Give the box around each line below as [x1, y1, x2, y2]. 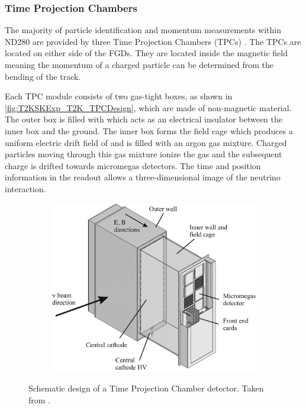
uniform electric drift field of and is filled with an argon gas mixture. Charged [5, 136, 287, 148]
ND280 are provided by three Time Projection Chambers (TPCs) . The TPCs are [5, 35, 301, 47]
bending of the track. [5, 70, 81, 82]
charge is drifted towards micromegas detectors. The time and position [5, 159, 261, 171]
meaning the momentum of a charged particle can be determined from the [5, 59, 273, 70]
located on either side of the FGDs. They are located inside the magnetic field [5, 47, 288, 59]
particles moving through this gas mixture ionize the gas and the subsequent [5, 148, 282, 160]
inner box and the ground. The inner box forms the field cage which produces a [5, 124, 293, 137]
